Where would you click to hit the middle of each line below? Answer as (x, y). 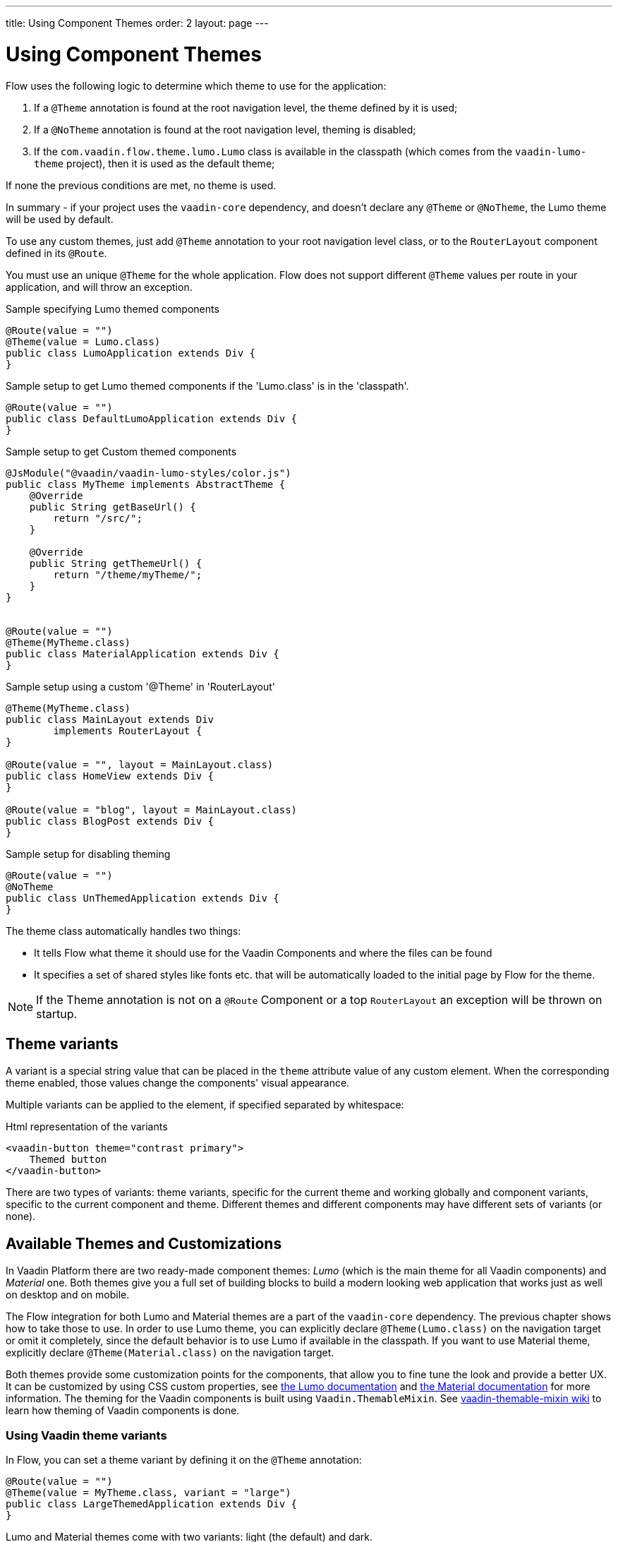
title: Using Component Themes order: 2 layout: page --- (137, 23)
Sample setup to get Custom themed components (121, 451)
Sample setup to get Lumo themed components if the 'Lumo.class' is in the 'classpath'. (207, 385)
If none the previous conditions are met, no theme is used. (141, 185)
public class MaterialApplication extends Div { (143, 653)
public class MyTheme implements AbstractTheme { (146, 484)
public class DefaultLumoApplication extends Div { (152, 418)
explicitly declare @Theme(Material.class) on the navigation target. (170, 1353)
